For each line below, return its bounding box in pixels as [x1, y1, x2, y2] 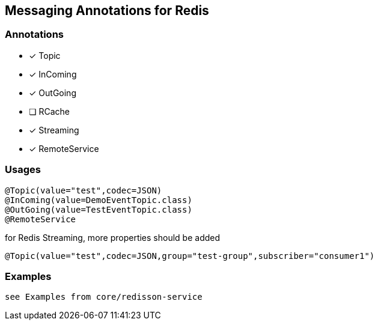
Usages [5, 163, 41, 176]
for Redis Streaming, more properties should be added [5, 232, 221, 243]
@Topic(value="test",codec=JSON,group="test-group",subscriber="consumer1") [5, 251, 375, 261]
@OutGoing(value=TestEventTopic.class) [5, 204, 192, 214]
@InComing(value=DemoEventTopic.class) [5, 195, 192, 205]
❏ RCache [29, 106, 70, 117]
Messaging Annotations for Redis [5, 3, 209, 18]
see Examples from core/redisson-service [5, 292, 203, 302]
